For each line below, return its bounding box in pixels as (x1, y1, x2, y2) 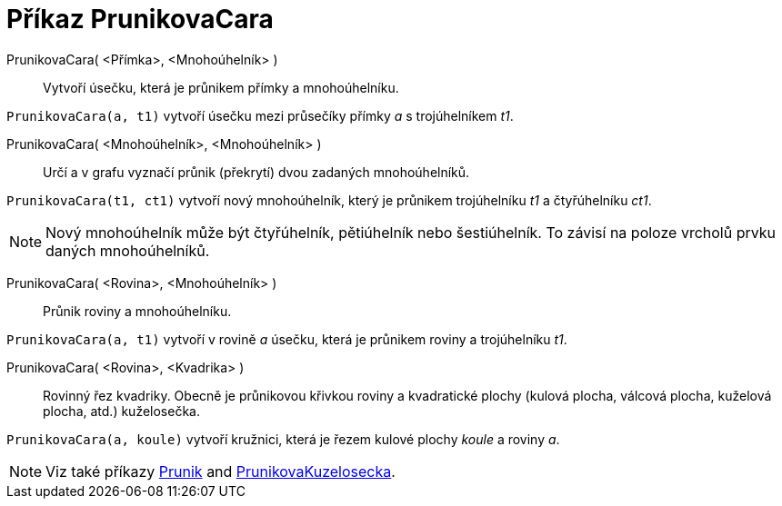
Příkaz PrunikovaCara (6, 4, 274, 35)
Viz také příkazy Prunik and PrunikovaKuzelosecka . (45, 461, 396, 481)
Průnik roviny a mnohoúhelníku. (43, 303, 232, 319)
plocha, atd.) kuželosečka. (43, 402, 200, 419)
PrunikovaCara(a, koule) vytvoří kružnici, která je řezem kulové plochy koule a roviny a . (6, 431, 560, 447)
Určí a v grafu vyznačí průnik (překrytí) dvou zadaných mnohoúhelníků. (43, 164, 470, 180)
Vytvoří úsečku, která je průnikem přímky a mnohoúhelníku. (43, 79, 399, 95)
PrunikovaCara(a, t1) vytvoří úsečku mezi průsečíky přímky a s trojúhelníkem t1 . (6, 107, 514, 124)
